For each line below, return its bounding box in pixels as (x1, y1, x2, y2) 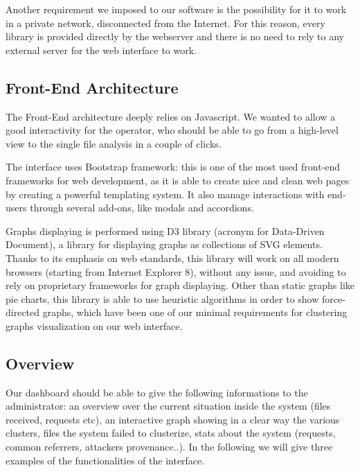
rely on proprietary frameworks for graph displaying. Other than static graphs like (6, 278, 354, 292)
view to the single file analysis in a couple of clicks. (6, 136, 222, 150)
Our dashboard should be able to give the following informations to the (6, 385, 308, 399)
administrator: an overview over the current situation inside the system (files (6, 399, 331, 413)
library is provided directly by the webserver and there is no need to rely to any (6, 29, 344, 44)
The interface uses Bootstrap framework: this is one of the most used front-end (6, 159, 341, 174)
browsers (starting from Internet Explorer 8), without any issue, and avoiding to (6, 264, 346, 279)
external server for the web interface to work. (6, 42, 197, 57)
